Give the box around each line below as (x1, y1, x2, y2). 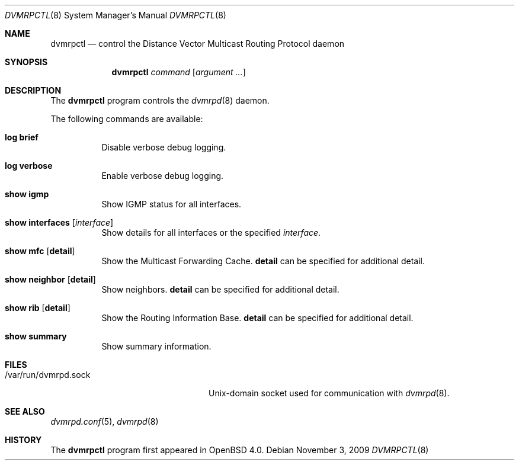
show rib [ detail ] (5, 303, 71, 313)
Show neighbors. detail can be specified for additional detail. (101, 284, 339, 294)
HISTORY (5, 435, 42, 445)
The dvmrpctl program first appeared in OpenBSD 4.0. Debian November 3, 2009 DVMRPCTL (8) (50, 445, 429, 455)
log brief (5, 132, 39, 142)
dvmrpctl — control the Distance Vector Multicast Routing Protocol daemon (50, 39, 345, 49)
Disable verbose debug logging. (101, 142, 226, 152)
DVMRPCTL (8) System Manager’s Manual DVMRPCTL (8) (5, 10, 226, 20)
